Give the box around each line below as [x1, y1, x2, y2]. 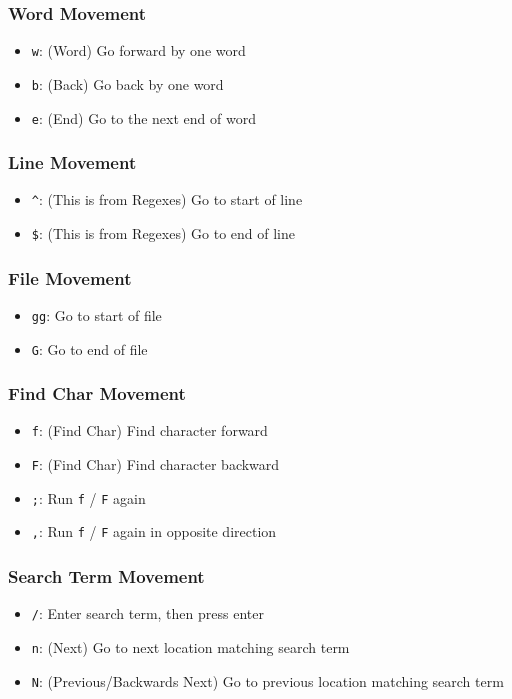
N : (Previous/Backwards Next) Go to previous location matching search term [31, 670, 504, 691]
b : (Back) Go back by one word [31, 73, 224, 94]
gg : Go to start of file [31, 304, 162, 325]
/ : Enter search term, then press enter [31, 603, 264, 624]
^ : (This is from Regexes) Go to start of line [31, 189, 303, 210]
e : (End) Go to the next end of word [31, 107, 256, 128]
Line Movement [8, 150, 137, 175]
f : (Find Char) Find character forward [31, 420, 268, 441]
